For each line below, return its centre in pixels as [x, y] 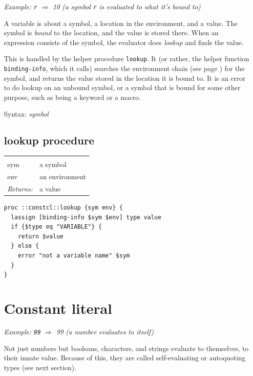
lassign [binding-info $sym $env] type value [86, 217]
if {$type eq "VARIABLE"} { [56, 227]
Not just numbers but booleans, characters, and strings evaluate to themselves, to [126, 348]
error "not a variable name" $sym [74, 256]
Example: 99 [22, 331]
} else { [25, 246]
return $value [41, 236]
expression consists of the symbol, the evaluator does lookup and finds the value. [124, 42]
